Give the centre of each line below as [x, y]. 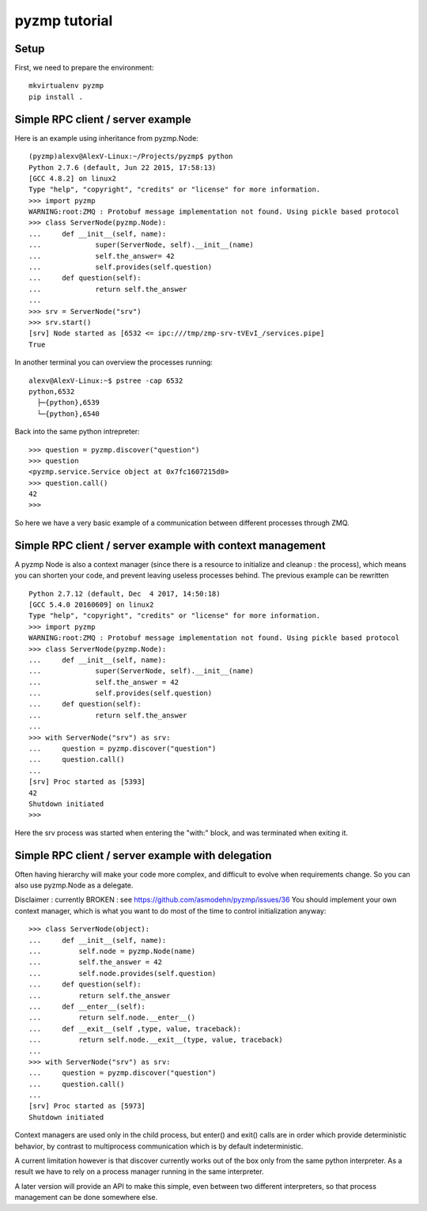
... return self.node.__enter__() [112, 1018]
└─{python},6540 [68, 414]
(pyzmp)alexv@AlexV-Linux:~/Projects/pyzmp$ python [131, 157]
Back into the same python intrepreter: [77, 432]
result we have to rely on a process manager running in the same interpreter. [139, 1171]
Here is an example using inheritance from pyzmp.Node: [107, 138]
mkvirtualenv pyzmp [66, 86]
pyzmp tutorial [64, 21]
